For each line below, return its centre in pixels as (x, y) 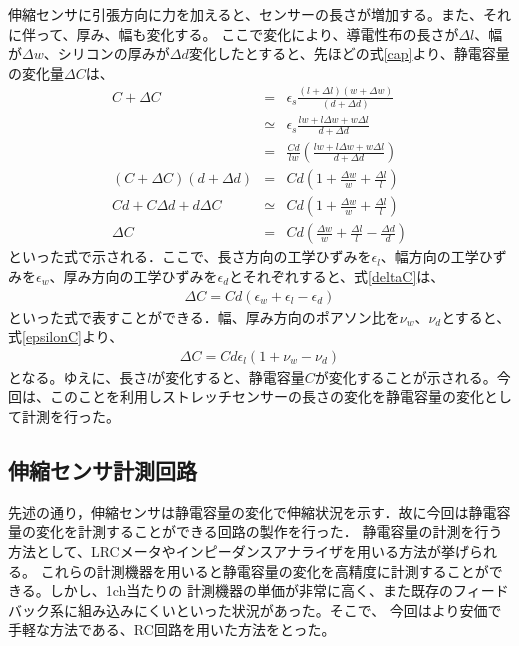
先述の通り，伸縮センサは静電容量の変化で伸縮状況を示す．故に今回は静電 (252, 511)
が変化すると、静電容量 (228, 376)
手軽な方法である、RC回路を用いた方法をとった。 (172, 629)
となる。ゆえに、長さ (78, 376)
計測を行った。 (70, 415)
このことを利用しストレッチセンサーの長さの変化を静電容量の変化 (266, 396)
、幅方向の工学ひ (436, 256)
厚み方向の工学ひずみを (140, 275)
